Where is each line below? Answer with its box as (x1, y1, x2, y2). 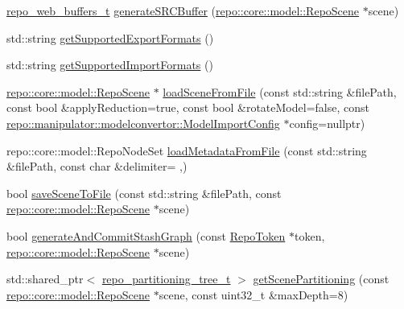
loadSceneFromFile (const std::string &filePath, (163, 83, 397, 100)
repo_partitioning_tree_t (101, 270, 231, 287)
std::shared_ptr (6, 270, 84, 287)
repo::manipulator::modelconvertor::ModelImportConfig (6, 114, 280, 131)
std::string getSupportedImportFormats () (6, 56, 213, 73)
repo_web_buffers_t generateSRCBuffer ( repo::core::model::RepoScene (6, 2, 360, 19)
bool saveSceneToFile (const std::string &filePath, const (6, 184, 282, 201)
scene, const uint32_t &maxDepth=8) (159, 286, 348, 303)
